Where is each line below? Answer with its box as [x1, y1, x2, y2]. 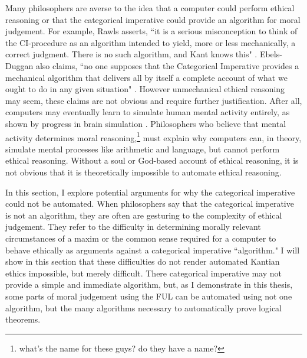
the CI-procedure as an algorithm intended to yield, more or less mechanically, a [5, 36, 296, 48]
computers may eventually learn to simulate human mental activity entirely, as [5, 106, 290, 118]
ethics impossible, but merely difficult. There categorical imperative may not [5, 266, 282, 279]
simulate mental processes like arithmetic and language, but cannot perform [5, 142, 280, 155]
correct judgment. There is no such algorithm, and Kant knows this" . [5, 48, 258, 60]
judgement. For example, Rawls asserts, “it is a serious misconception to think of [5, 25, 298, 37]
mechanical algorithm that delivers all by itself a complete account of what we [5, 71, 288, 83]
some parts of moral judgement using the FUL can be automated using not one [5, 289, 292, 302]
